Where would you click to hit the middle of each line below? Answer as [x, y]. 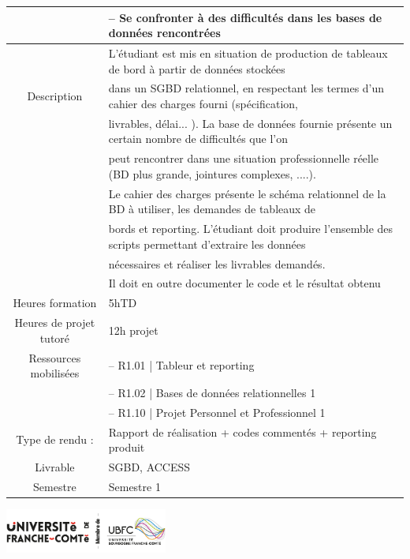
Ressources [55, 357]
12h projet [133, 330]
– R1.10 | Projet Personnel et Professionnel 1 [217, 412]
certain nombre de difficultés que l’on [198, 139]
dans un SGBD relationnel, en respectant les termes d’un [246, 88]
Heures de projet [55, 323]
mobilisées [55, 373]
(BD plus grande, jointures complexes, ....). [212, 173]
